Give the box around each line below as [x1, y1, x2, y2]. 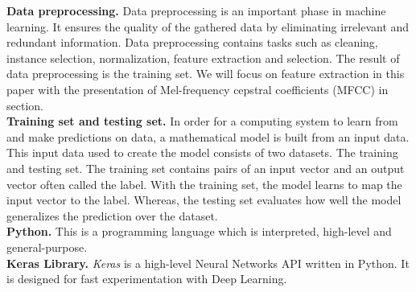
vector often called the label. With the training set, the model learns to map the [6, 175, 402, 192]
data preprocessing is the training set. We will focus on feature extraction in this [6, 65, 405, 82]
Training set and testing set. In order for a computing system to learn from [6, 113, 398, 130]
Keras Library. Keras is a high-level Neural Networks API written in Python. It [6, 254, 410, 271]
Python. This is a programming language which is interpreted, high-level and [6, 223, 392, 240]
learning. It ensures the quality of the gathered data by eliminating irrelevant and [6, 18, 410, 35]
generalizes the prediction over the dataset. [6, 207, 218, 224]
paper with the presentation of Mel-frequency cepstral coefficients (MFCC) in [6, 80, 389, 97]
